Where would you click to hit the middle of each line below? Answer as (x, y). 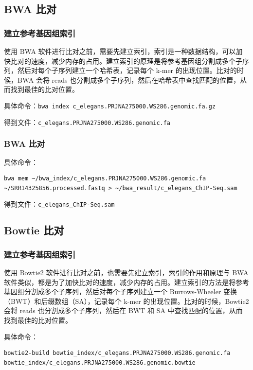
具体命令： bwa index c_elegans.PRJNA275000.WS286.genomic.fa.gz (110, 105)
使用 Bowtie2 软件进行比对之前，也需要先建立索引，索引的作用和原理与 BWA (126, 272)
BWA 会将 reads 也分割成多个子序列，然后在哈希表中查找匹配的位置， (129, 79)
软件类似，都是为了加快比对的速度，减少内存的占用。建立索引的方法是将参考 (126, 282)
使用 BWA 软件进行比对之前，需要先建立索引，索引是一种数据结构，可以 (120, 51)
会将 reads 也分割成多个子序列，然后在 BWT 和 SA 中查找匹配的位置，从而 (123, 310)
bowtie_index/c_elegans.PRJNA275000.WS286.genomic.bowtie (100, 362)
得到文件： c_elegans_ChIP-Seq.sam (59, 204)
